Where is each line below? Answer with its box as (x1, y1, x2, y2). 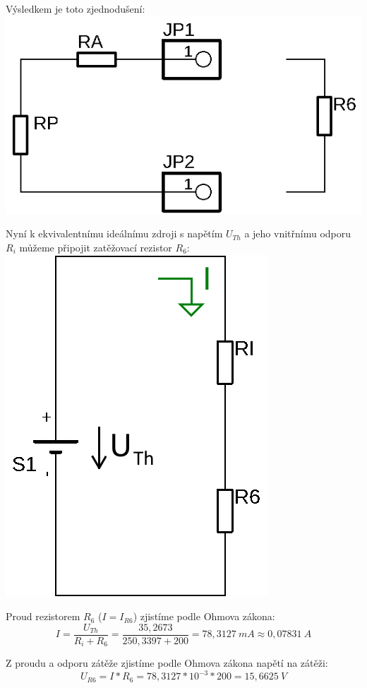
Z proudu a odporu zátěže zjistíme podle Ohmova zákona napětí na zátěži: (6, 656, 328, 670)
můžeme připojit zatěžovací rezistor (19, 239, 172, 254)
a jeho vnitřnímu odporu (244, 226, 351, 241)
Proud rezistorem (6, 609, 80, 624)
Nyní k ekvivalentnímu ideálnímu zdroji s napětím (6, 226, 223, 241)
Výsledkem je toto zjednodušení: (6, 1, 145, 16)
